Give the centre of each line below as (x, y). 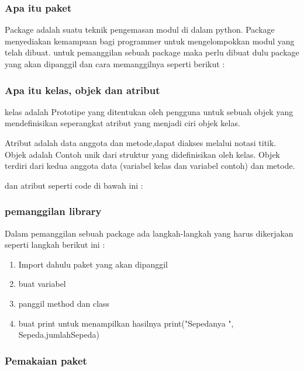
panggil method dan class (64, 303)
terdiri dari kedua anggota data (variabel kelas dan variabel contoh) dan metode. (150, 166)
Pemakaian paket (46, 360)
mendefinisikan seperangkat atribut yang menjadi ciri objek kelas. (122, 123)
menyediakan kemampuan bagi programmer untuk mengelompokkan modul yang (150, 41)
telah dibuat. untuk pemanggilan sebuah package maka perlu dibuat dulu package (152, 52)
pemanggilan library (53, 211)
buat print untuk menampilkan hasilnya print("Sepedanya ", (126, 323)
